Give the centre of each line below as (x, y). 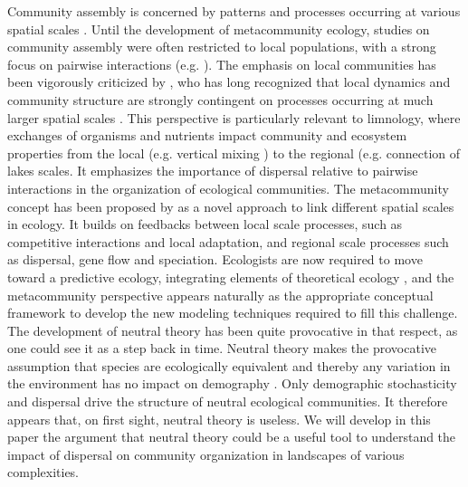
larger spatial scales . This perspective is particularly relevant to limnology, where (234, 117)
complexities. (43, 472)
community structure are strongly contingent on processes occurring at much (220, 99)
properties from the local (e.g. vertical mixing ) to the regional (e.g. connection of (234, 153)
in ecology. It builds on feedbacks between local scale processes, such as (205, 224)
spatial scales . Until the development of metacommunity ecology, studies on (219, 29)
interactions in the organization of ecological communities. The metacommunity (228, 188)
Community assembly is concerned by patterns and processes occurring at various (234, 11)
